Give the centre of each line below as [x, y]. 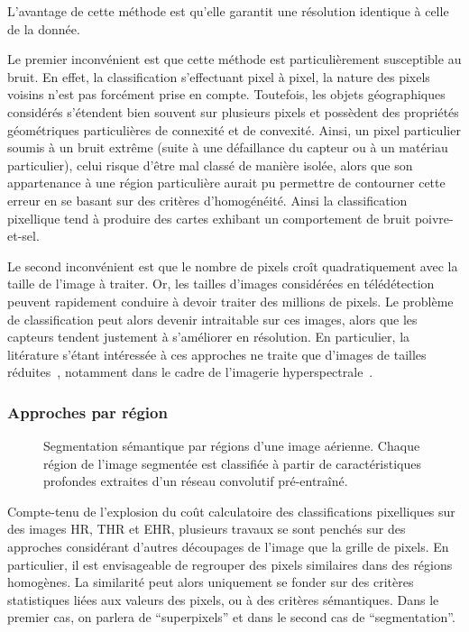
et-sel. [23, 236]
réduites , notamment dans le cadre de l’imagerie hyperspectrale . [190, 372]
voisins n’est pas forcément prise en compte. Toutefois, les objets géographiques [226, 94]
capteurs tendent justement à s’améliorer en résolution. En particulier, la [209, 337]
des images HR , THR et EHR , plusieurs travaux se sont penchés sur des [207, 529]
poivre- [434, 218]
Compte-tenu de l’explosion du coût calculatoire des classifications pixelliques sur [231, 511]
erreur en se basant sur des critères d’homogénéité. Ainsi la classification [207, 200]
